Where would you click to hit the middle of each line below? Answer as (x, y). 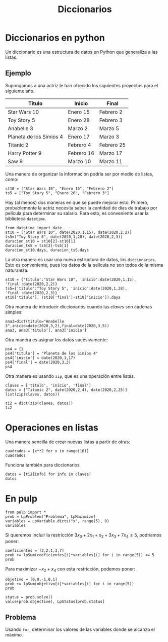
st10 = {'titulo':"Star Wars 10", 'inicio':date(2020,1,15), (71, 279)
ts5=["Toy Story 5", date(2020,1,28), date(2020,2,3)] (64, 237)
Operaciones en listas (52, 427)
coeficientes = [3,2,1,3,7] (35, 551)
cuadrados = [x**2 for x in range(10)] (47, 451)
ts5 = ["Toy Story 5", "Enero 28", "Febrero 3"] (57, 193)
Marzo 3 (109, 136)
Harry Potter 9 (25, 153)
